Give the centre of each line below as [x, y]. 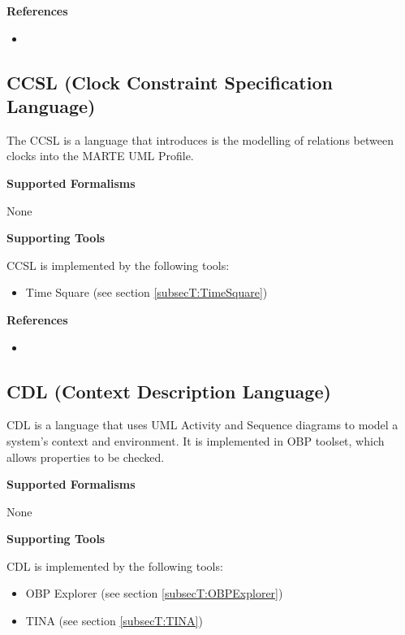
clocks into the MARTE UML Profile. [100, 156]
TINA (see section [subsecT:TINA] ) [114, 621]
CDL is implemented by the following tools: [115, 565]
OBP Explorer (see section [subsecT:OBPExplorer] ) [154, 593]
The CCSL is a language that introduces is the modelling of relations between [200, 139]
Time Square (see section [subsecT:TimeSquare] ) [146, 292]
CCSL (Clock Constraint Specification [170, 82]
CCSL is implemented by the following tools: [118, 265]
